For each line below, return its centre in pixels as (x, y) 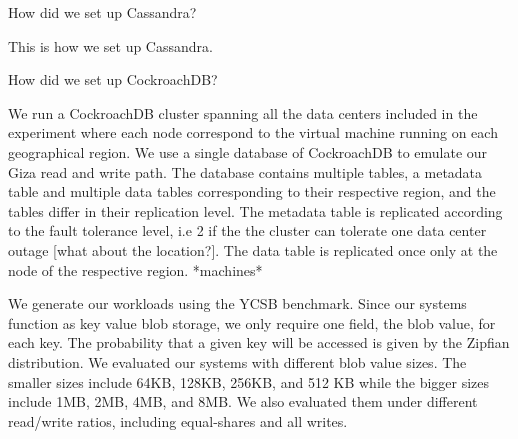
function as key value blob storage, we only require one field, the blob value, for (252, 322)
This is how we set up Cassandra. (110, 45)
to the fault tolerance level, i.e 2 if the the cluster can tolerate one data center (247, 230)
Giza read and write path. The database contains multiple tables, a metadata (245, 171)
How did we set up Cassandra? (102, 12)
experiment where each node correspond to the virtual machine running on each (253, 132)
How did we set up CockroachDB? (113, 79)
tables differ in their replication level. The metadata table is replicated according (255, 210)
